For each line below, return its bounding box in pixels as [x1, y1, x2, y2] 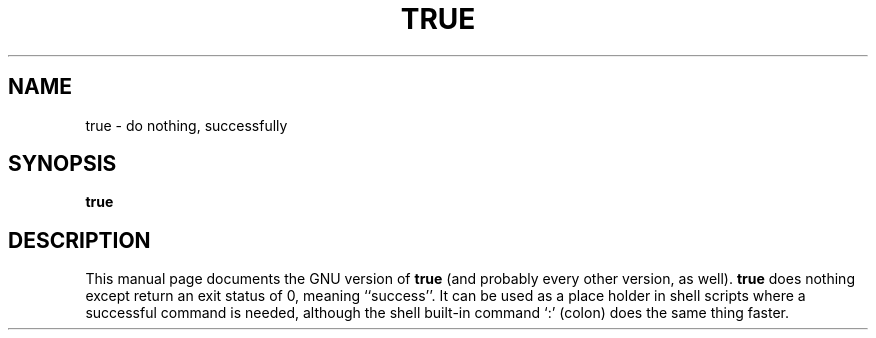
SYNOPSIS [8, 151, 117, 177]
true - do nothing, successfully [85, 116, 288, 134]
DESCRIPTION [8, 227, 151, 253]
